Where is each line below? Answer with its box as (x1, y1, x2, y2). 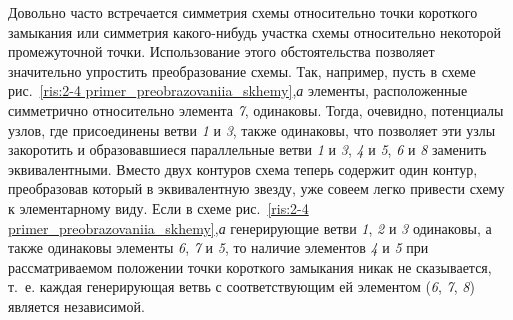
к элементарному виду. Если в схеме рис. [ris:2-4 (8, 197, 309, 218)
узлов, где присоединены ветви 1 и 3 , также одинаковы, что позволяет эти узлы (8, 119, 496, 140)
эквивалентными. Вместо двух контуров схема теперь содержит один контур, (8, 158, 478, 179)
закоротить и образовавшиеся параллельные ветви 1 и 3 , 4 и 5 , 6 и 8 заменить (8, 139, 487, 160)
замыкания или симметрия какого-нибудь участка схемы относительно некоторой (8, 21, 502, 42)
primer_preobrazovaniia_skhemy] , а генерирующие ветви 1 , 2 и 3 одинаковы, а (8, 217, 492, 238)
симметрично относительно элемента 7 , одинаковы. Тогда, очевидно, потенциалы (8, 99, 504, 120)
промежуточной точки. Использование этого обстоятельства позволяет (8, 41, 435, 62)
